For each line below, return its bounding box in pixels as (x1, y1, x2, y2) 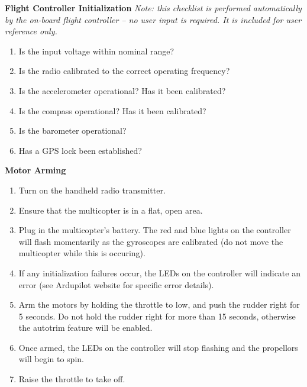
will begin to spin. (18, 353, 84, 365)
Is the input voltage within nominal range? (18, 44, 174, 57)
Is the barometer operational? (18, 124, 127, 137)
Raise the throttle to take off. (18, 373, 125, 385)
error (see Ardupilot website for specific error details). (18, 278, 214, 291)
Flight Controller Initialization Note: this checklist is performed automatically (5, 2, 302, 14)
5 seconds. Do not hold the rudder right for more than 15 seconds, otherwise (18, 309, 296, 322)
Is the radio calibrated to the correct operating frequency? (18, 64, 230, 77)
